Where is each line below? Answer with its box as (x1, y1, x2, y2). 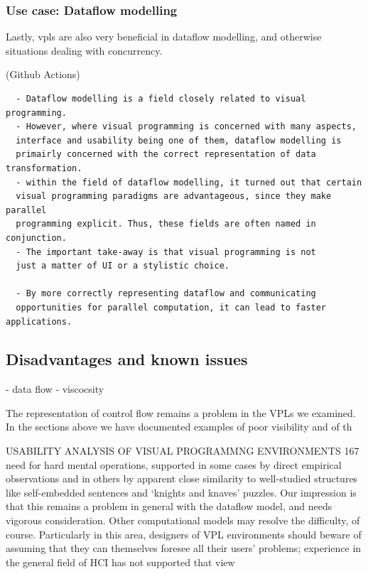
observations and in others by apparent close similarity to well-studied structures (6, 471, 358, 486)
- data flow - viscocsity (6, 381, 104, 396)
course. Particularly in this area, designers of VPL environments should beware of (6, 526, 362, 541)
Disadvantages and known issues (6, 348, 248, 370)
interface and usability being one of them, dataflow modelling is (16, 135, 342, 146)
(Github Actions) (6, 67, 80, 82)
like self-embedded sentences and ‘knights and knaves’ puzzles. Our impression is (6, 484, 357, 499)
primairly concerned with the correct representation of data (16, 149, 316, 160)
